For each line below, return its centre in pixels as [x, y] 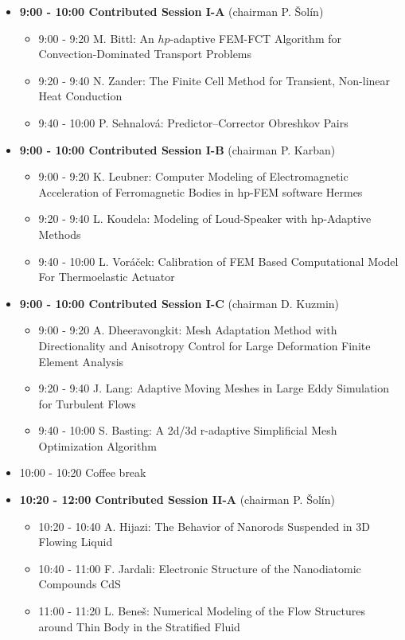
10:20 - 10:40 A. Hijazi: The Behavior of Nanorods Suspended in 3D [204, 526]
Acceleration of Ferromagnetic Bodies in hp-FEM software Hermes [201, 191]
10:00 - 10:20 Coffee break [83, 472]
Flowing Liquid [76, 542]
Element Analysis [81, 361]
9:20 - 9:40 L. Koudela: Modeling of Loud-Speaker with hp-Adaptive [205, 219]
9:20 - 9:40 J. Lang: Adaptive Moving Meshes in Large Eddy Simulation [214, 388]
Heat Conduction [80, 96]
